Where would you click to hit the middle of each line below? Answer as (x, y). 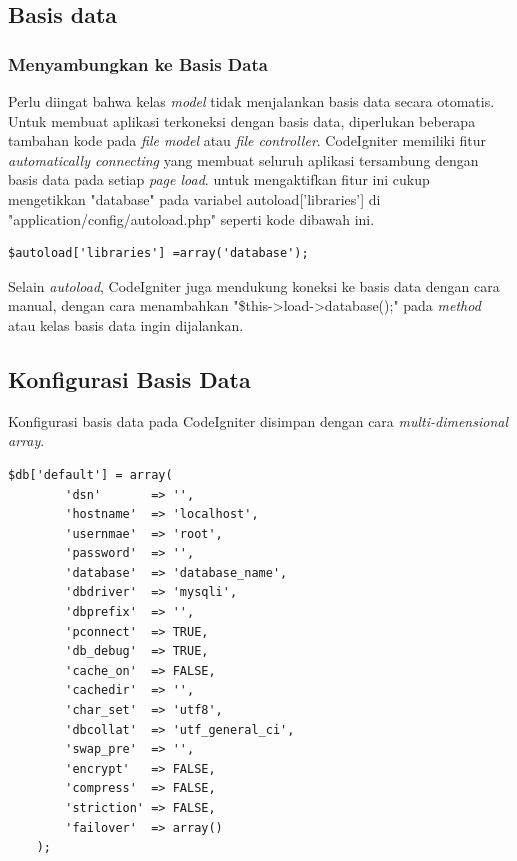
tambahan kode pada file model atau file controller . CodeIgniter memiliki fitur (247, 140)
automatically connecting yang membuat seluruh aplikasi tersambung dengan (243, 159)
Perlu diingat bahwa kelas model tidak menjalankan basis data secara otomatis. (251, 101)
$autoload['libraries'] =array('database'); (158, 253)
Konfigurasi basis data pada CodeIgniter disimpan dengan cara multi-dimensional (258, 420)
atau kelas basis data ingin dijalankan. (126, 324)
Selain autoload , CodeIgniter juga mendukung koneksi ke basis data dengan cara (254, 285)
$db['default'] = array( (90, 474)
